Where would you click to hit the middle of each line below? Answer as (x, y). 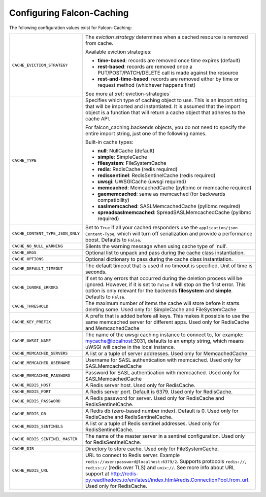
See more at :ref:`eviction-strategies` (128, 94)
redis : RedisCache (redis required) (138, 169)
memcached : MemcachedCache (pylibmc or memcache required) (175, 187)
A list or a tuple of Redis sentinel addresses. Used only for (153, 423)
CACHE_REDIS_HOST (32, 385)
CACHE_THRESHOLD (30, 306)
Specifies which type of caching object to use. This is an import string (166, 100)
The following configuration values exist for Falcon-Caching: (70, 28)
